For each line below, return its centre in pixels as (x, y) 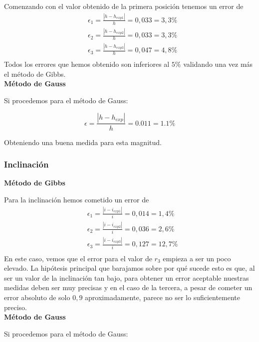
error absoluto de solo (37, 297)
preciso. (16, 307)
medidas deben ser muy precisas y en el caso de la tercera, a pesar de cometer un (128, 287)
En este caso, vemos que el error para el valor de (78, 258)
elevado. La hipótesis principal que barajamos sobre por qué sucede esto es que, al (129, 268)
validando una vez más (218, 64)
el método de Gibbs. (35, 74)
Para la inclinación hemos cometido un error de (77, 199)
